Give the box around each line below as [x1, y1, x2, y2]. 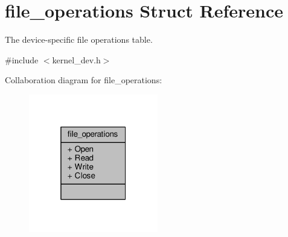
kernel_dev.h [52, 53, 101, 66]
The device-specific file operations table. [5, 33, 153, 46]
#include [5, 53, 39, 66]
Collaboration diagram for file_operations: [5, 74, 162, 86]
